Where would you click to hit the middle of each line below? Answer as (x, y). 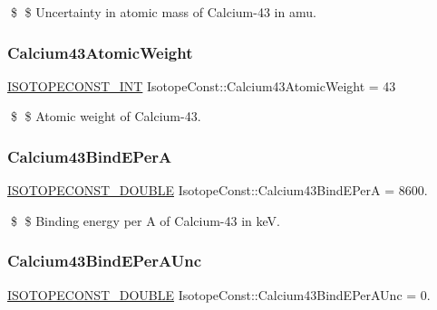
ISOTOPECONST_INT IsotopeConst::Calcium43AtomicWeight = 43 (202, 85)
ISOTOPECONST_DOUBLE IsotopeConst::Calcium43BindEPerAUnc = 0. (219, 294)
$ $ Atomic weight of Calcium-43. (106, 116)
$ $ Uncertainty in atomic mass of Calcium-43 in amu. (163, 12)
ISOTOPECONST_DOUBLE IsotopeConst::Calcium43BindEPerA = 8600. (218, 190)
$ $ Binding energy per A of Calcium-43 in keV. (145, 220)
